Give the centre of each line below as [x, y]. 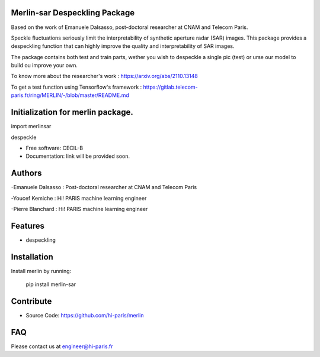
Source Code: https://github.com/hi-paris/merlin [85, 316]
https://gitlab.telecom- [170, 87]
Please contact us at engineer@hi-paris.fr [62, 346]
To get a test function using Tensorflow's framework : [76, 87]
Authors [26, 173]
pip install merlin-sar [51, 284]
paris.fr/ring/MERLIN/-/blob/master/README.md [70, 95]
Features [28, 225]
